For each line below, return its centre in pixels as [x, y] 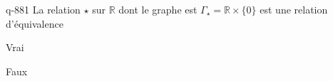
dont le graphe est [158, 9]
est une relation [294, 9]
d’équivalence [35, 23]
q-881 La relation [43, 9]
